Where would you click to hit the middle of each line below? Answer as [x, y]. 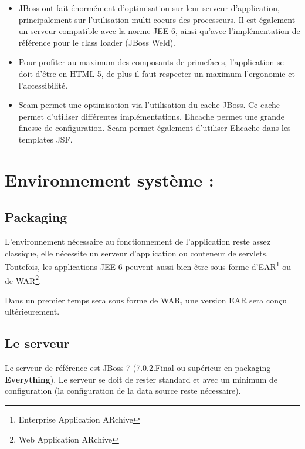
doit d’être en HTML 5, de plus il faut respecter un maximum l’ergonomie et [157, 73]
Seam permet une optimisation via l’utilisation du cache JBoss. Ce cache [149, 105]
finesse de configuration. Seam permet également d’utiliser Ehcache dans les [155, 128]
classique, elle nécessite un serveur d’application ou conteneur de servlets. [137, 253]
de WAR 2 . [23, 279]
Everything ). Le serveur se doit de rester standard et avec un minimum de [141, 379]
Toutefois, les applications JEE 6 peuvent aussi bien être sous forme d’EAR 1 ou [148, 266]
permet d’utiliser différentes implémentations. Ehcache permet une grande [152, 116]
